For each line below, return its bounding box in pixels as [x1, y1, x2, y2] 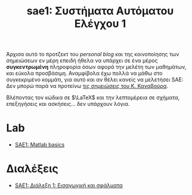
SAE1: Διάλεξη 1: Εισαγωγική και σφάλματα [14, 182, 123, 189]
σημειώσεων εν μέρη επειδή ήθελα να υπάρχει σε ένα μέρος [6, 57, 158, 64]
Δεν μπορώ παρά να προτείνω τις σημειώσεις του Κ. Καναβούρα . [6, 83, 169, 90]
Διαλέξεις [6, 162, 58, 176]
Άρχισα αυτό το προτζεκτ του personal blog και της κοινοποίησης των [6, 51, 179, 58]
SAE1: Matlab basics [14, 141, 65, 148]
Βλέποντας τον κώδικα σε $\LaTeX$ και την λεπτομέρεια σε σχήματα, [6, 94, 180, 101]
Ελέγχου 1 [74, 17, 126, 31]
